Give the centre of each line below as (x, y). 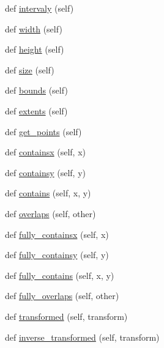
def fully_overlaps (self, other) (62, 296)
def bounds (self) (36, 90)
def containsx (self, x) (46, 152)
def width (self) (34, 28)
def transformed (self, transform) (66, 316)
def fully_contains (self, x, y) (60, 275)
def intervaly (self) (39, 8)
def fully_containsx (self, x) (57, 234)
